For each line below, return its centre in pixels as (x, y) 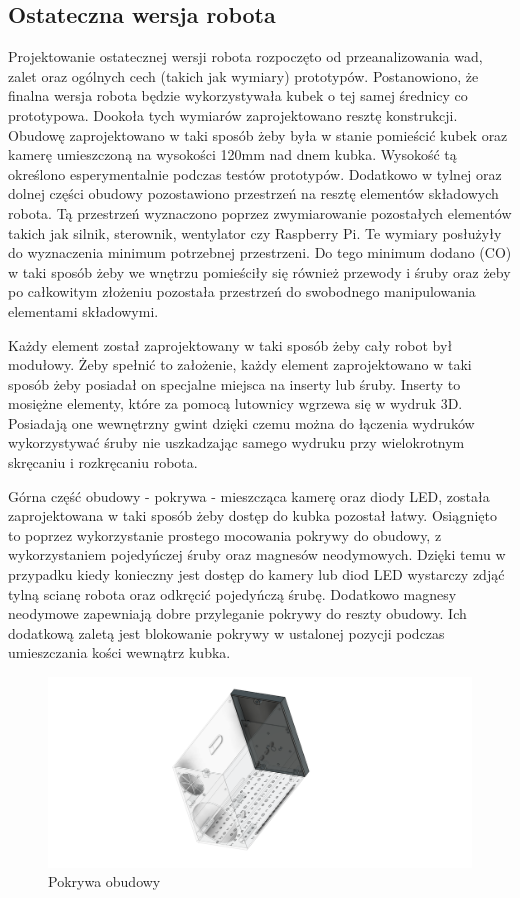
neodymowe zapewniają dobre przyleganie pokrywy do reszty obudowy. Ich (237, 613)
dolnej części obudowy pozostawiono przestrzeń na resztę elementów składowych (253, 193)
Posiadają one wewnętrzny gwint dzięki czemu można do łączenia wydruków (241, 422)
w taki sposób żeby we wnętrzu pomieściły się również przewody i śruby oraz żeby (259, 271)
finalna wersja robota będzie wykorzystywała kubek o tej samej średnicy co (238, 95)
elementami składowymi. (83, 310)
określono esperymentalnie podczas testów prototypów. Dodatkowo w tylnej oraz (255, 173)
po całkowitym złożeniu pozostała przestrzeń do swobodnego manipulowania (242, 291)
